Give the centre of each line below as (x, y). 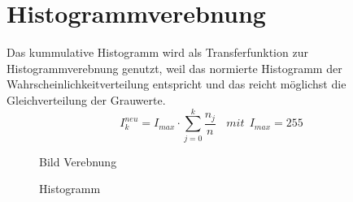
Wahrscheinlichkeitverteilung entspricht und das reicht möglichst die (176, 84)
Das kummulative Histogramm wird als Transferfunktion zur (157, 52)
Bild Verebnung (78, 161)
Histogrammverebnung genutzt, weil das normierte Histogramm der (174, 68)
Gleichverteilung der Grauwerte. (86, 99)
